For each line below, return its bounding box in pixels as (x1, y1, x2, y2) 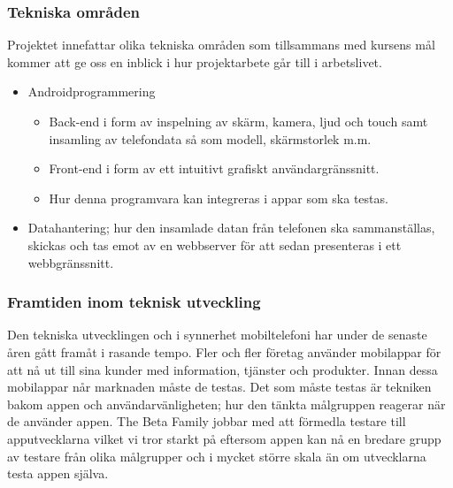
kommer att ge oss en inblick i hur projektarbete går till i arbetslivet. (7, 52, 382, 71)
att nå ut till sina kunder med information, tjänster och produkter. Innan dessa (7, 360, 438, 378)
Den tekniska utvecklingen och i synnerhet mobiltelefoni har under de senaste (7, 325, 427, 344)
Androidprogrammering (27, 82, 156, 101)
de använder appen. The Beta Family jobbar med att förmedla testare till (7, 412, 406, 431)
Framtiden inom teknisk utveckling (7, 291, 261, 313)
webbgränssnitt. (27, 253, 114, 271)
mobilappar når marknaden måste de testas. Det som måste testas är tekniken (7, 377, 432, 396)
